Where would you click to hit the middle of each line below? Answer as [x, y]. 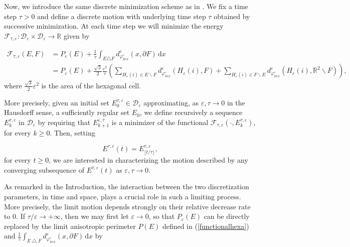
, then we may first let [95, 216]
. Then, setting [72, 133]
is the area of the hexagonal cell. [91, 85]
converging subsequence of [44, 169]
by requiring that [64, 122]
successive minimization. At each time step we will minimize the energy [114, 26]
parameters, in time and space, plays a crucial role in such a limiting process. [123, 196]
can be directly [227, 216]
